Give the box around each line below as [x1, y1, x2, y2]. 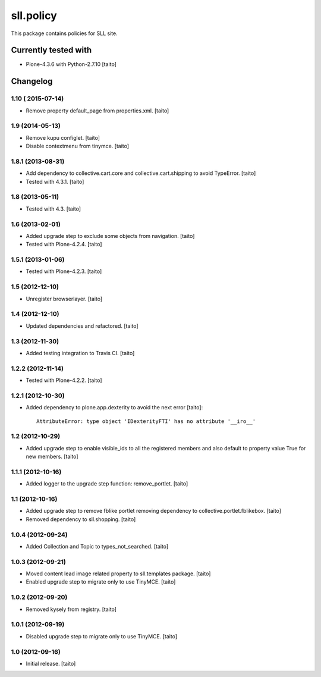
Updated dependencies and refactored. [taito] [26, 322, 139, 330]
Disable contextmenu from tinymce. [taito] [26, 143, 130, 150]
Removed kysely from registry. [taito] [26, 606, 117, 613]
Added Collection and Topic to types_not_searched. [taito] [26, 543, 169, 550]
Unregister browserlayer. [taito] [26, 295, 103, 302]
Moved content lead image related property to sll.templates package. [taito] [26, 570, 211, 577]
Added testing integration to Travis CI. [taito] [26, 349, 135, 356]
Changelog [11, 76, 53, 86]
